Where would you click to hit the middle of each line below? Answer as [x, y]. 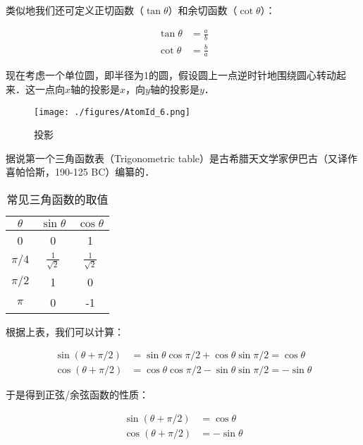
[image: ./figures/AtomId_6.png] [112, 112]
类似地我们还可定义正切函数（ [75, 10]
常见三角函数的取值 [57, 199]
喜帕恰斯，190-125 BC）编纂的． [80, 172]
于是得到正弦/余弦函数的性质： [77, 395]
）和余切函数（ [203, 10]
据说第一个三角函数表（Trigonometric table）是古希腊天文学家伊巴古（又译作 [182, 158]
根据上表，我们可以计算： [65, 331]
